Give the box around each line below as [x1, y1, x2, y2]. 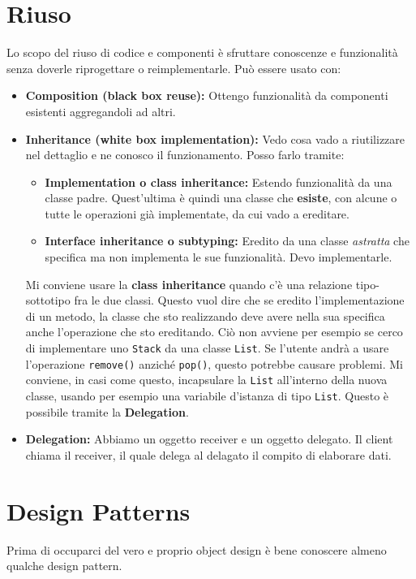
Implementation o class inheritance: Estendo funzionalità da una [45, 173, 392, 190]
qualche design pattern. [6, 557, 122, 574]
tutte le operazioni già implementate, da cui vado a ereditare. [45, 205, 350, 222]
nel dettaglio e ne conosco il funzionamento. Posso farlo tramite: [25, 146, 345, 163]
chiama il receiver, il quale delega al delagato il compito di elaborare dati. [25, 446, 392, 463]
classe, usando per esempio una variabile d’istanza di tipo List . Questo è [25, 387, 389, 404]
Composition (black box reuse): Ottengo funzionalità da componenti [25, 87, 388, 104]
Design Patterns [6, 494, 191, 527]
